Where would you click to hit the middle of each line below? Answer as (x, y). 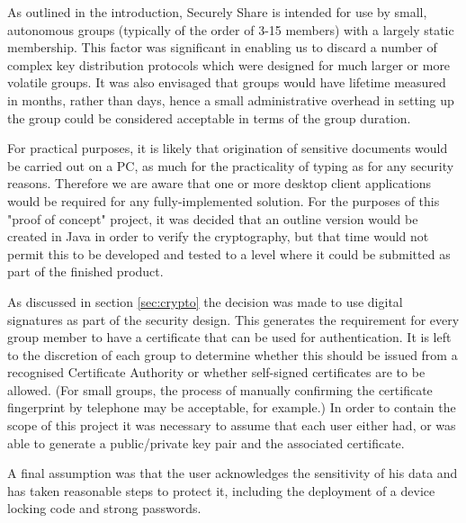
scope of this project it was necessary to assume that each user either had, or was (232, 425)
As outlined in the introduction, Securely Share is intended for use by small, (217, 12)
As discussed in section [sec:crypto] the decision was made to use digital (205, 301)
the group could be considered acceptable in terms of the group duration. (209, 117)
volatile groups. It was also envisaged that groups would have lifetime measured (227, 82)
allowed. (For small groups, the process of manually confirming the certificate (220, 389)
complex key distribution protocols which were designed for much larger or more (229, 64)
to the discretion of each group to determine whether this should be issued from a (233, 354)
